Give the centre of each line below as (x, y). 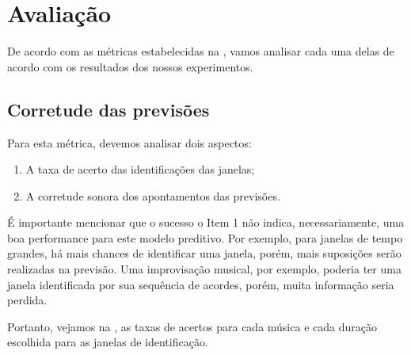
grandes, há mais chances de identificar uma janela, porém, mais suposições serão (204, 253)
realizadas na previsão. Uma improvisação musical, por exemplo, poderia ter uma (204, 269)
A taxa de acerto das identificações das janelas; (140, 169)
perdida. (27, 300)
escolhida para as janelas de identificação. (108, 342)
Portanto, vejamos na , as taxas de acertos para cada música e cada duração (192, 326)
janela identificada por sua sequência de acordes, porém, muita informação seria (201, 284)
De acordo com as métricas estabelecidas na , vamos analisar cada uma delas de (201, 51)
